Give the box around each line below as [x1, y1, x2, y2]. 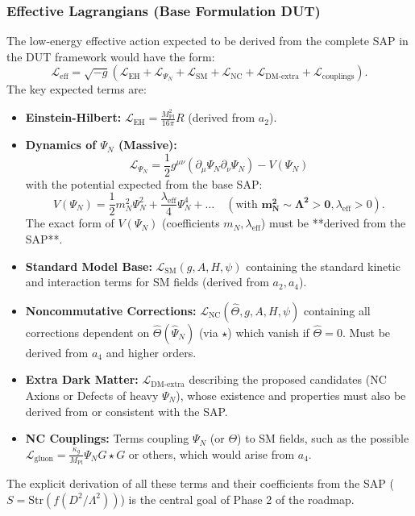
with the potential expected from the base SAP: [25, 175, 263, 192]
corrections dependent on [25, 323, 150, 340]
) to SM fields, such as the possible [237, 430, 409, 447]
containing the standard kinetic [246, 257, 400, 274]
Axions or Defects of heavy [25, 386, 159, 403]
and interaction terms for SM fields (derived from [25, 273, 269, 290]
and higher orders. [106, 343, 197, 360]
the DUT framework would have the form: [6, 48, 215, 64]
